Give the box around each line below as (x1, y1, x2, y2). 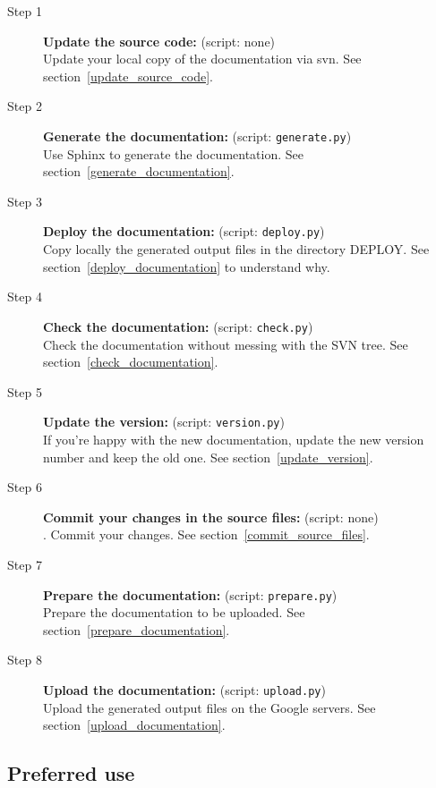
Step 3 (7, 191, 42, 210)
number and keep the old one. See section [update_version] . (43, 447, 373, 466)
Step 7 (7, 555, 42, 573)
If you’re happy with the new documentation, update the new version (43, 429, 424, 448)
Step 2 (7, 97, 42, 115)
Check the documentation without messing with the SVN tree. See (43, 335, 408, 353)
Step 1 (7, 2, 42, 20)
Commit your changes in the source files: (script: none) (43, 507, 379, 526)
